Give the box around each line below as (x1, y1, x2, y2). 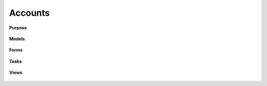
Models (9, 36, 25, 42)
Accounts (9, 7, 50, 18)
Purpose (9, 25, 27, 31)
